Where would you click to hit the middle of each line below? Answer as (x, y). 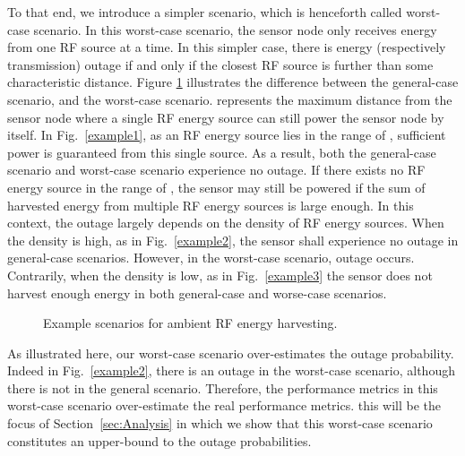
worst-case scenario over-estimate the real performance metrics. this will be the (224, 405)
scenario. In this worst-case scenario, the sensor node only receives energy (235, 29)
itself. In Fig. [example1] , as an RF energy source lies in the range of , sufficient (227, 135)
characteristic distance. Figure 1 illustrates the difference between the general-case (233, 82)
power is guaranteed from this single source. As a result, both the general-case (222, 152)
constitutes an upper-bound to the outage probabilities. (159, 440)
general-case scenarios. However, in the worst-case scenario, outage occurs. (211, 258)
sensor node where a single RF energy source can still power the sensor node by (226, 117)
